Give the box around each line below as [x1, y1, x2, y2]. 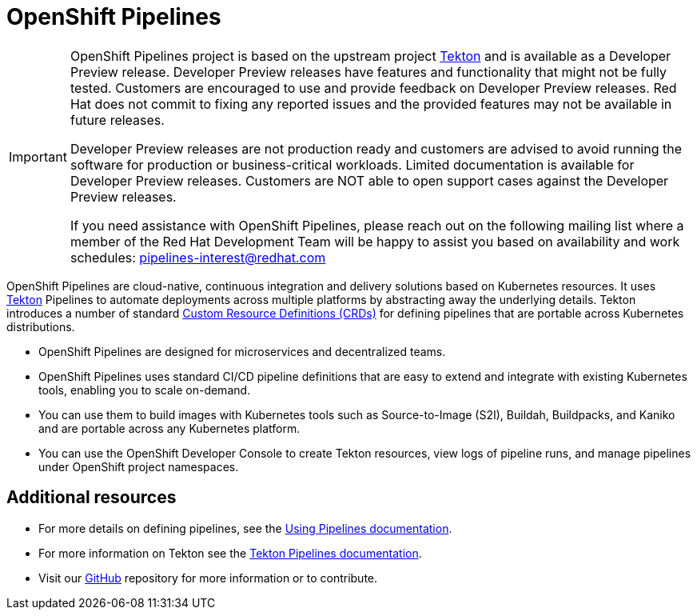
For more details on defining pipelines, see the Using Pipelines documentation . [38, 521, 452, 535]
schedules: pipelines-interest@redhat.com [70, 249, 326, 266]
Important [9, 148, 67, 165]
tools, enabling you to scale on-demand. [38, 382, 251, 397]
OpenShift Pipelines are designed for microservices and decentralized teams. [38, 344, 446, 358]
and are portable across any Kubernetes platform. [38, 421, 301, 435]
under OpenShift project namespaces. [38, 459, 239, 474]
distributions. [6, 319, 75, 334]
